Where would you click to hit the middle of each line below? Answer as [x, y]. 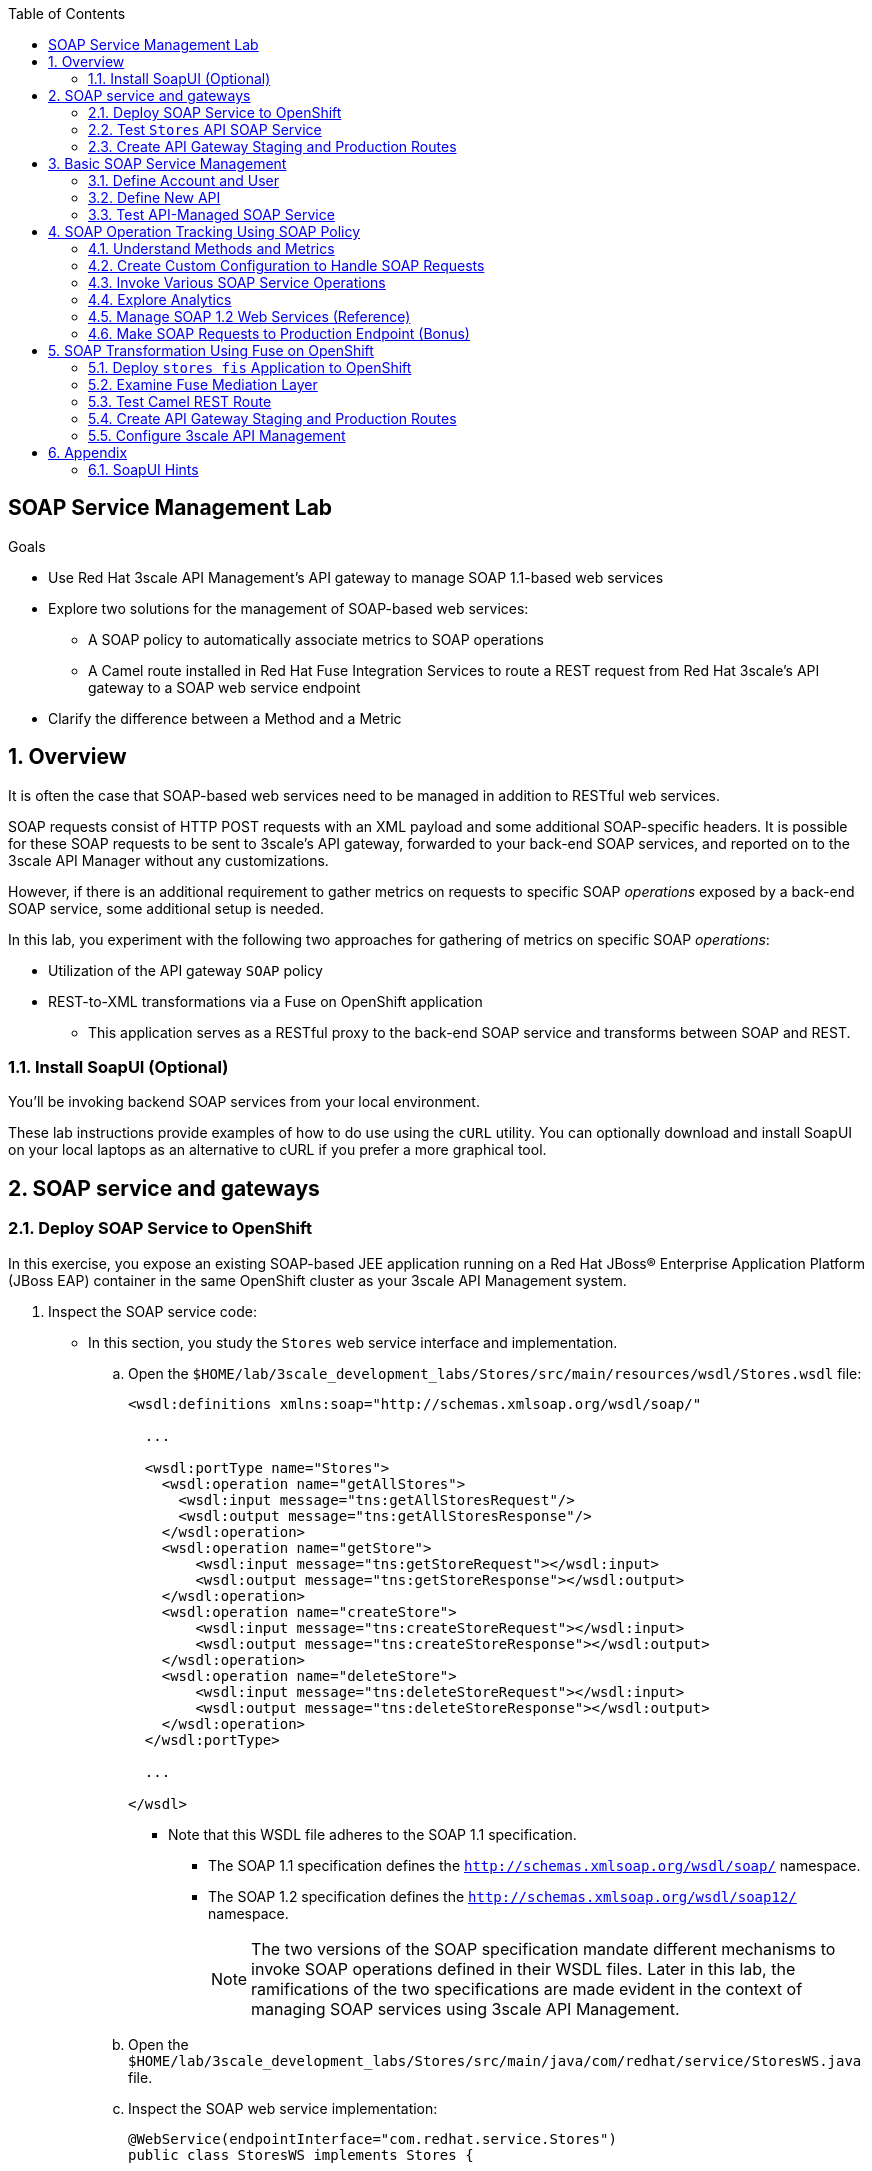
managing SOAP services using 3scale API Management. [465, 2008]
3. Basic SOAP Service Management [167, 163]
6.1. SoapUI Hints [143, 469]
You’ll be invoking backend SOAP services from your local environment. [244, 1102]
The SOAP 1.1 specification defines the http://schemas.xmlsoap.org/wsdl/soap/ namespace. [534, 1865]
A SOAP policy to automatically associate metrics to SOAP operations [316, 639]
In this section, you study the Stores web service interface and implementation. [353, 1342]
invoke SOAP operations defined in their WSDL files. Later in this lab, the [523, 1968]
